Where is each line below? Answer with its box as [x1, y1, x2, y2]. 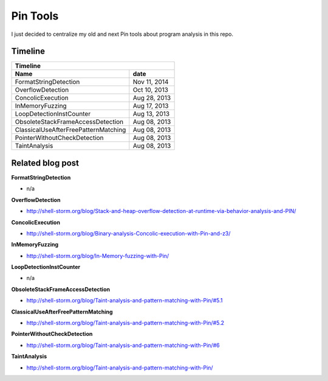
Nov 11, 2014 [132, 78, 169, 86]
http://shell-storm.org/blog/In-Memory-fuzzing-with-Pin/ [26, 252, 169, 259]
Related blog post [11, 158, 79, 168]
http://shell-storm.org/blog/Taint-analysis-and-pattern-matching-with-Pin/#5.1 [26, 297, 223, 304]
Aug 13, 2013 [132, 110, 170, 118]
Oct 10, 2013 [132, 86, 168, 94]
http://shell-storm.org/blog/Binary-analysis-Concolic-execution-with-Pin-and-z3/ [26, 229, 231, 237]
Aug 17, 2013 [132, 102, 169, 110]
